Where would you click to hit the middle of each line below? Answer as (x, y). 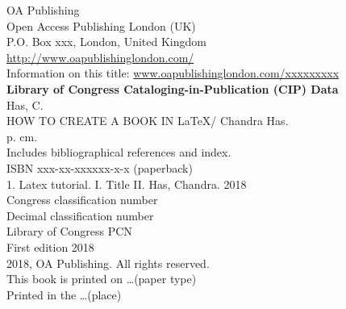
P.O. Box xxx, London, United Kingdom (106, 42)
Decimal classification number (80, 215)
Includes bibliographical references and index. (119, 152)
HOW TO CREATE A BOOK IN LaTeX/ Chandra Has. (148, 121)
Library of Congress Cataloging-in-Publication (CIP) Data (173, 88)
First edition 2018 (50, 246)
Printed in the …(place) (64, 294)
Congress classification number (82, 200)
